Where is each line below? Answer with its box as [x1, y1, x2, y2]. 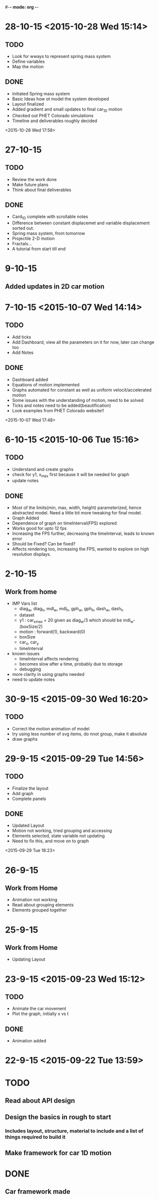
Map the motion [12, 64, 44, 70]
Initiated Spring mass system [12, 91, 70, 96]
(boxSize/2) [19, 623, 43, 629]
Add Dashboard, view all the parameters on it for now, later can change [12, 339, 155, 345]
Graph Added [12, 515, 39, 521]
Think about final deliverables [12, 187, 71, 193]
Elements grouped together [12, 907, 67, 913]
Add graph [12, 790, 34, 796]
